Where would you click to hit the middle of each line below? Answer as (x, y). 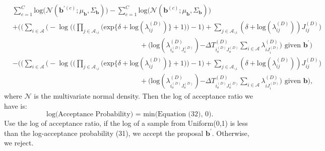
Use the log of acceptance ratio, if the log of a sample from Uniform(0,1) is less (126, 123)
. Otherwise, (231, 133)
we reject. (19, 143)
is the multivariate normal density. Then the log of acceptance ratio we (143, 96)
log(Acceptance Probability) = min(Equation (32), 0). (130, 115)
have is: (16, 105)
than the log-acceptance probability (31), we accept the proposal (104, 133)
